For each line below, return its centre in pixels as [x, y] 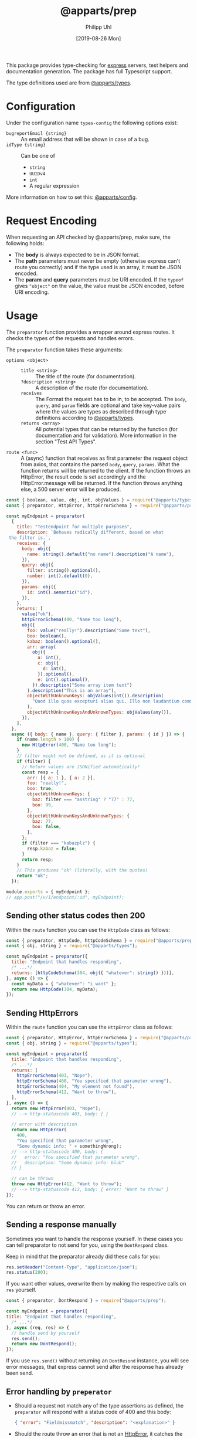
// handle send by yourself [46, 1333]
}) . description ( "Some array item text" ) [82, 685]
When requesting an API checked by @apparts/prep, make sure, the [89, 237]
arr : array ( [42, 647]
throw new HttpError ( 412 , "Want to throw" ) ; [67, 1184]
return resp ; [38, 859]
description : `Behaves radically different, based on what [90, 533]
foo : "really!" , [47, 783]
